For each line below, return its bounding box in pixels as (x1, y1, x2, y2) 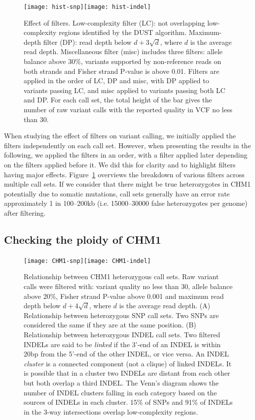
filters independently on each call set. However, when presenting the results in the (4, 140, 251, 150)
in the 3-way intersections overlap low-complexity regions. (24, 406, 198, 417)
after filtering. (4, 207, 46, 218)
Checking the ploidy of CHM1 (4, 231, 161, 247)
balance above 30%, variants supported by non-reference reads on (24, 56, 221, 66)
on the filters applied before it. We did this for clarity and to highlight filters (4, 159, 236, 169)
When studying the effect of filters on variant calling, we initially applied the (4, 130, 236, 141)
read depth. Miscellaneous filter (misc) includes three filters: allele (24, 46, 223, 57)
